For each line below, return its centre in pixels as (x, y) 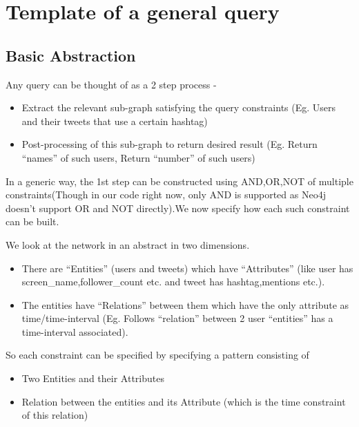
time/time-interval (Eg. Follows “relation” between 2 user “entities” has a (177, 318)
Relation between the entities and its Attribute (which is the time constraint (184, 401)
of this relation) (55, 415)
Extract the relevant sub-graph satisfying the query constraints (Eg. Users (179, 107)
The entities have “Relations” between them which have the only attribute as (185, 304)
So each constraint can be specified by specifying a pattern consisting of (157, 355)
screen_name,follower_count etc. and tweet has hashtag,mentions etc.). (173, 282)
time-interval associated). (75, 331)
